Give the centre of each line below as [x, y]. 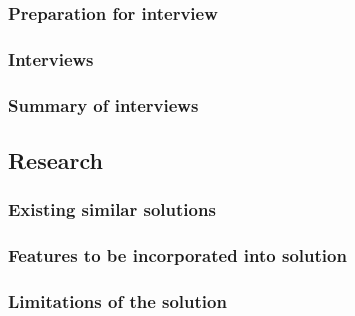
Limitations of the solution [117, 300]
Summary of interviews [103, 104]
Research [55, 159]
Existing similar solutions [112, 209]
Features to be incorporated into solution [177, 255]
